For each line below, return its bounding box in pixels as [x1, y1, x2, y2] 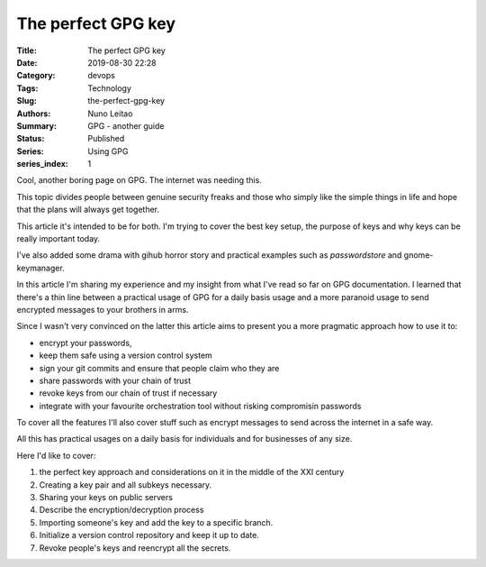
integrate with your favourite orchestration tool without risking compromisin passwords [39, 400, 362, 411]
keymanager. [16, 262, 65, 273]
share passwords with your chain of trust [39, 375, 192, 386]
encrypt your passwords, [39, 337, 132, 348]
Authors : [16, 108, 51, 119]
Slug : [16, 96, 38, 106]
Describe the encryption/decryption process [39, 505, 204, 516]
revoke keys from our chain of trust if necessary [39, 388, 218, 398]
